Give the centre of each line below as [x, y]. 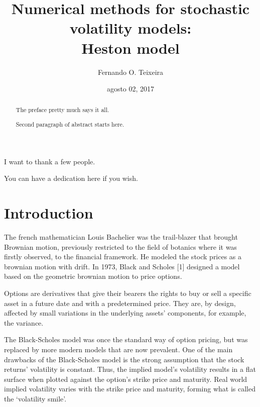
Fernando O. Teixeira [131, 72]
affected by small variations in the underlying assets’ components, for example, [125, 313]
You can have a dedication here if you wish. [71, 178]
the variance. [24, 322]
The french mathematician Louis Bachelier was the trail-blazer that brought [121, 237]
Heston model [131, 47]
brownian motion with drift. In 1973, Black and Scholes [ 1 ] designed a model [122, 266]
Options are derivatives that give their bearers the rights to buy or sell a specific [128, 293]
